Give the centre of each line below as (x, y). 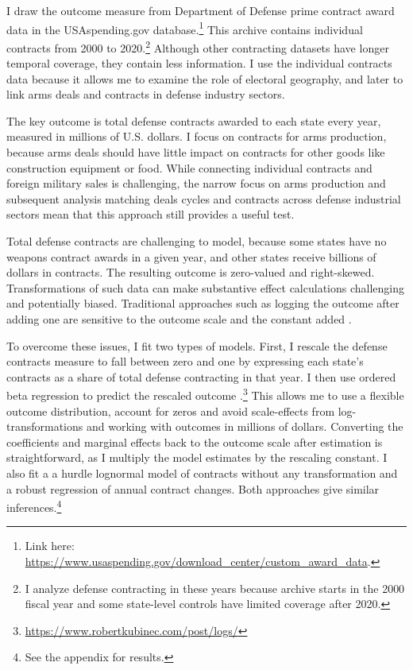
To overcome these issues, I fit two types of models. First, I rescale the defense (197, 345)
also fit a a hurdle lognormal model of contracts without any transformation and (202, 473)
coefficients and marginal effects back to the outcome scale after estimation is (195, 442)
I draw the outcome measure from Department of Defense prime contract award (201, 10)
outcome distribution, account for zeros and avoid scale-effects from (171, 411)
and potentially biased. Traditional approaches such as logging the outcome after (203, 303)
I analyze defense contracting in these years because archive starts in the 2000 (215, 588)
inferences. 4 (34, 506)
